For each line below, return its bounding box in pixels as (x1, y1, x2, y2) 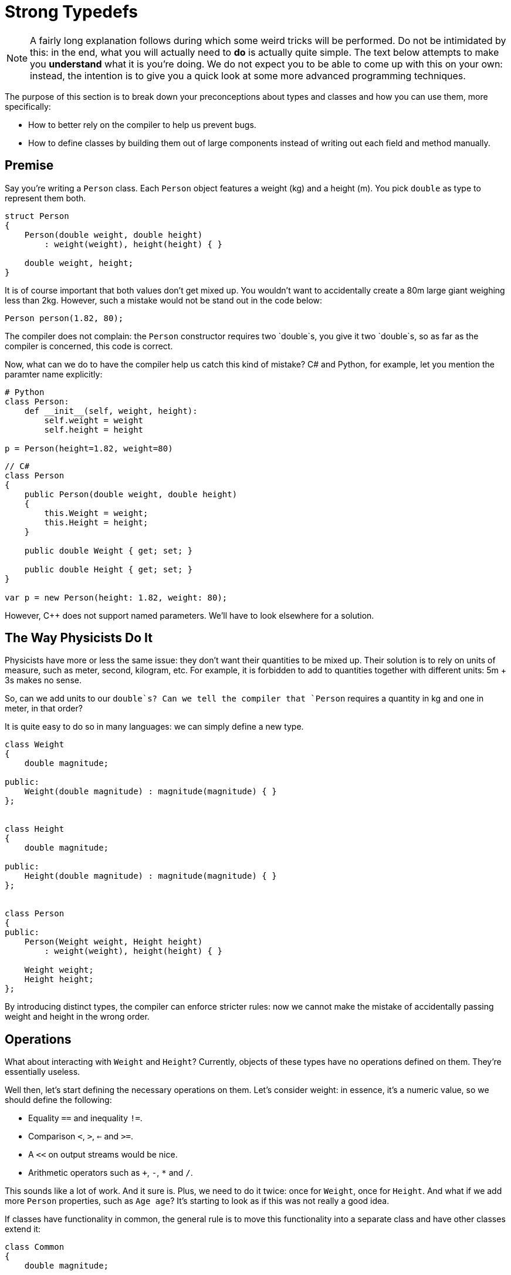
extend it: (5, 1224, 41, 1234)
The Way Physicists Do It (5, 630, 153, 646)
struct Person (5, 211, 69, 221)
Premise (5, 158, 54, 173)
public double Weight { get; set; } (24, 545, 193, 555)
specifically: (5, 101, 51, 112)
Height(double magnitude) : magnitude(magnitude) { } (24, 871, 277, 881)
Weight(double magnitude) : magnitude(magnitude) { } (24, 787, 277, 797)
